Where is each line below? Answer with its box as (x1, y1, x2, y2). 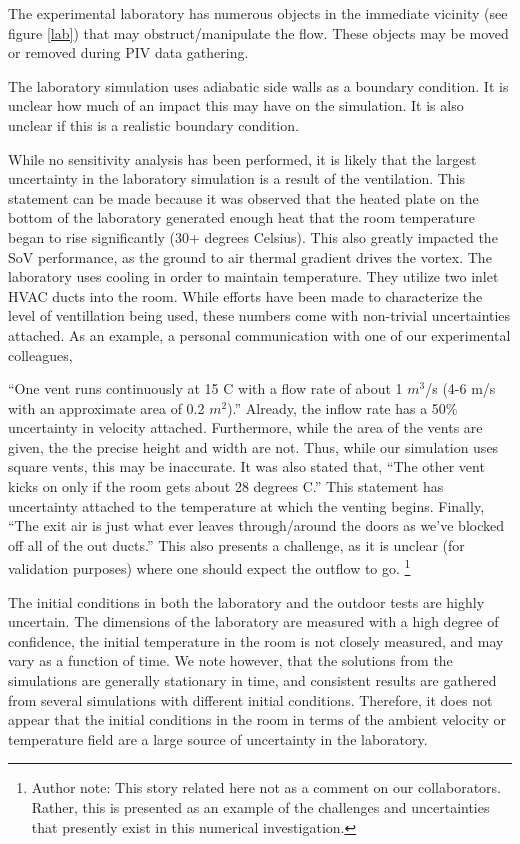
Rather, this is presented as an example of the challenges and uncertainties (31, 797, 490, 818)
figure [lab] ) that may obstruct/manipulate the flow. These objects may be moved (8, 22, 509, 43)
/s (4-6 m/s (425, 378, 496, 399)
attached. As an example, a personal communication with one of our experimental (8, 324, 511, 345)
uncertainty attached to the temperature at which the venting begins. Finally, (8, 495, 485, 516)
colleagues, (8, 344, 73, 365)
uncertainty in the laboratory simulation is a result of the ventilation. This (8, 168, 466, 189)
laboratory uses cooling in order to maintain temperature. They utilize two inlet (8, 266, 499, 287)
